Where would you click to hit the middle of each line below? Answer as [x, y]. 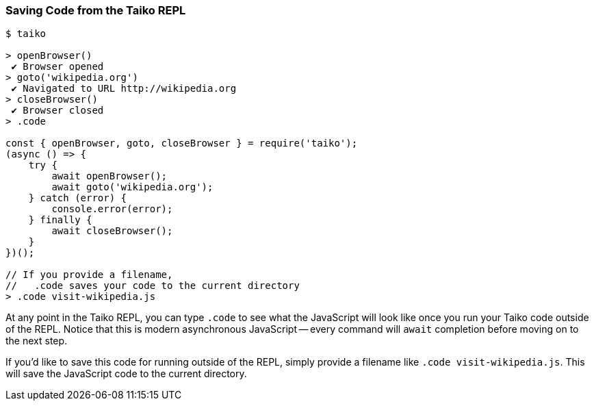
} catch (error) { [78, 198]
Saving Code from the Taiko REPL [96, 10]
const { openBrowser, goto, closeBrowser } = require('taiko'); [182, 143]
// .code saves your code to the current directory [153, 286]
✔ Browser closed [57, 111]
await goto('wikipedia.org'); [132, 187]
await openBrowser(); [109, 176]
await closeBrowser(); [112, 231]
